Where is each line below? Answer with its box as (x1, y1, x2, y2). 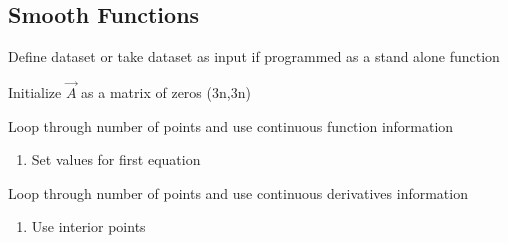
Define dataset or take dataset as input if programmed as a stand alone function (8, 46, 500, 67)
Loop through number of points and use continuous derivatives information (8, 182, 468, 203)
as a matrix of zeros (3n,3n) (81, 82, 251, 103)
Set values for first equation (31, 149, 201, 170)
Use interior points (31, 216, 146, 237)
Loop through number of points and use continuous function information (8, 115, 454, 136)
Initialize (8, 82, 62, 103)
